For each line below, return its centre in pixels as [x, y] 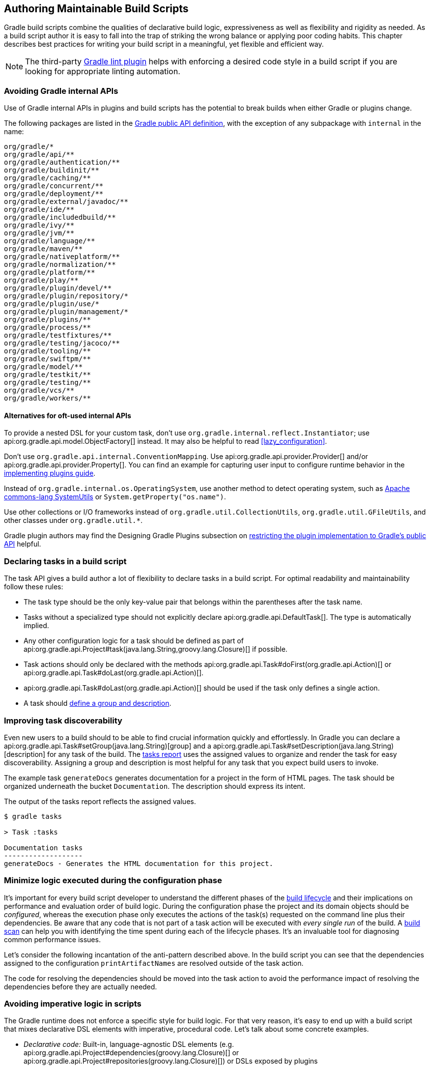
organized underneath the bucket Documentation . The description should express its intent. [155, 786]
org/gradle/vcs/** [39, 390]
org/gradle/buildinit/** [52, 170]
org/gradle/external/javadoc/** [66, 202]
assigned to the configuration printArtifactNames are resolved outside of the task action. [154, 963]
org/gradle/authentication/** [62, 162]
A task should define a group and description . [98, 703]
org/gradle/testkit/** [48, 375]
